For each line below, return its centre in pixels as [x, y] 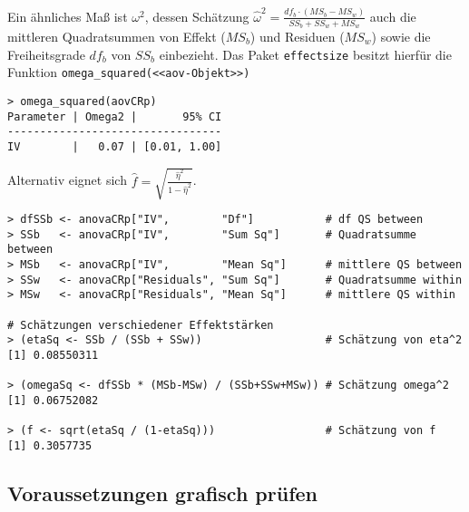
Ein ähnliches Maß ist [68, 16]
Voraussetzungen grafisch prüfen [163, 493]
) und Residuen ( [297, 36]
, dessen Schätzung [197, 16]
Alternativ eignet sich [67, 180]
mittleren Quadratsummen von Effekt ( [117, 36]
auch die [393, 16]
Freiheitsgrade [46, 54]
